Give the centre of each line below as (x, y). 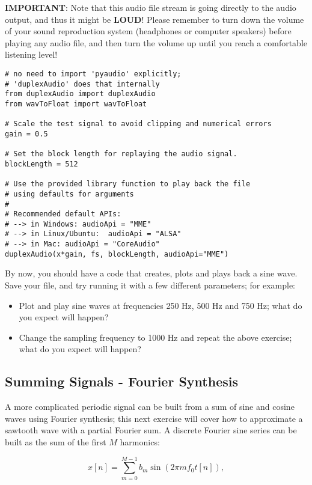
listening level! (31, 54)
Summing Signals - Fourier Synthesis (121, 381)
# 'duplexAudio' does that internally (82, 84)
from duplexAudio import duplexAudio (80, 94)
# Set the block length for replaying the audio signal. (121, 154)
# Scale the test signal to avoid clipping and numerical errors (138, 124)
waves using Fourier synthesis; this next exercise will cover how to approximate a (154, 418)
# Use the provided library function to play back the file (128, 184)
